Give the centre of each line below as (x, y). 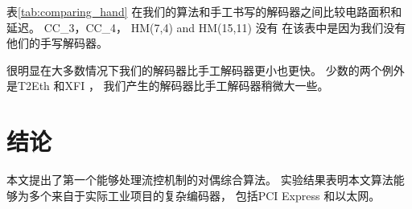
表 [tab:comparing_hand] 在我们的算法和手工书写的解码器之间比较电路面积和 (204, 11)
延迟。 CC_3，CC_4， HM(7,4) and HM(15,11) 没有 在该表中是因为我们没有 (206, 27)
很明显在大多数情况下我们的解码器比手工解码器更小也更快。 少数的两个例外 (206, 70)
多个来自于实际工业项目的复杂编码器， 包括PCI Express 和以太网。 (204, 195)
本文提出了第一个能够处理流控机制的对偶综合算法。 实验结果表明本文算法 (200, 180)
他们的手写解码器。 (57, 43)
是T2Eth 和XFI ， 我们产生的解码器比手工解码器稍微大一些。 (168, 86)
